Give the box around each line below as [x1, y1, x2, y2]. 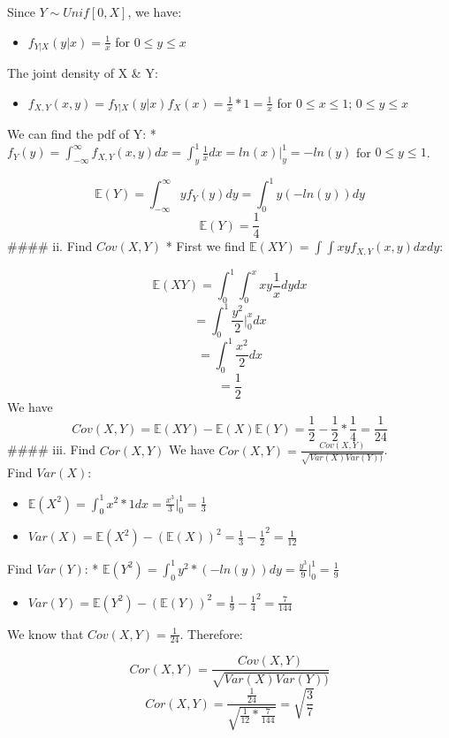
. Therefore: [179, 624, 243, 643]
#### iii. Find [7, 440, 96, 459]
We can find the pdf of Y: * [7, 125, 156, 143]
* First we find [165, 237, 246, 255]
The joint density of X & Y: [7, 64, 158, 82]
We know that [7, 624, 84, 643]
